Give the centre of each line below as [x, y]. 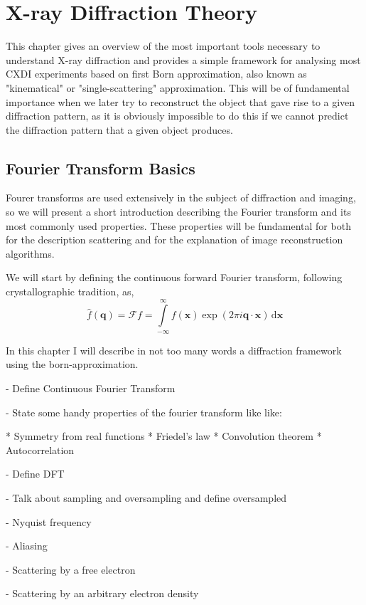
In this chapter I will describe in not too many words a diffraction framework [174, 350]
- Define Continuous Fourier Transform [91, 388]
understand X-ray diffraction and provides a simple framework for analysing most [183, 59]
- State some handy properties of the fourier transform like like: [144, 412]
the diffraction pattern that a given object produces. [119, 129]
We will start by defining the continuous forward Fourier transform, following [174, 277]
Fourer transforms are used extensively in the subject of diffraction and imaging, [181, 198]
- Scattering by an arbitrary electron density [102, 593]
